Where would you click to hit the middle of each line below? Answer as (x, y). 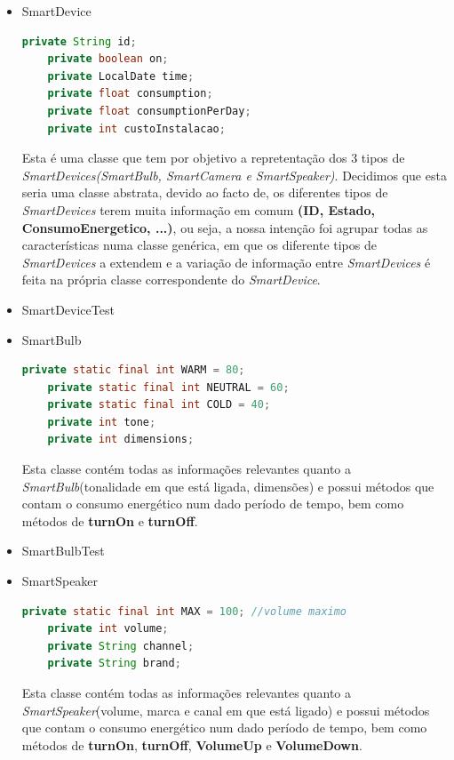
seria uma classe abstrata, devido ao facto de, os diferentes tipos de (205, 192)
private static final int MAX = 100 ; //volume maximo (184, 611)
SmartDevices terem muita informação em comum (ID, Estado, (199, 209)
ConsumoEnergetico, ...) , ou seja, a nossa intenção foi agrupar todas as (225, 227)
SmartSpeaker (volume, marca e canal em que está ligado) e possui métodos (226, 710)
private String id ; (79, 41)
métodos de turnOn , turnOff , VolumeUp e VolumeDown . (192, 744)
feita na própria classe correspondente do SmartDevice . (171, 280)
